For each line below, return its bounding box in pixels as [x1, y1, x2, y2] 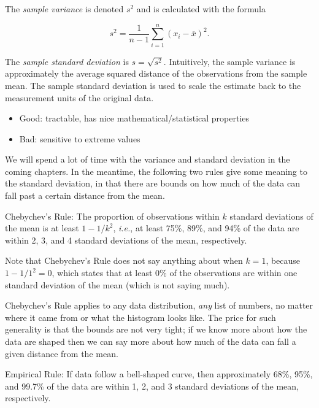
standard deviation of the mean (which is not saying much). [5, 278, 230, 291]
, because [266, 254, 301, 267]
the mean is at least [5, 221, 79, 234]
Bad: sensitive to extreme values [19, 132, 140, 145]
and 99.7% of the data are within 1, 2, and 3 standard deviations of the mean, [5, 379, 299, 392]
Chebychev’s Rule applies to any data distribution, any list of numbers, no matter [5, 299, 313, 312]
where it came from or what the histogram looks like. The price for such [5, 310, 276, 323]
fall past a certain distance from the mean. [5, 189, 165, 202]
